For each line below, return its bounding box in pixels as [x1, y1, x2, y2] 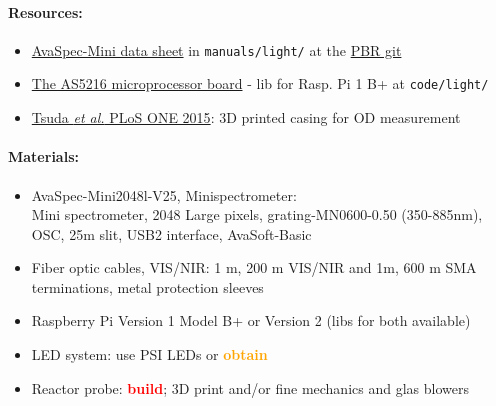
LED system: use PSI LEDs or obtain [31, 344, 268, 365]
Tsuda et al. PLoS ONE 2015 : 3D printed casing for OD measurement [31, 107, 461, 128]
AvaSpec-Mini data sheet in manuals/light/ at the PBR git [31, 39, 402, 60]
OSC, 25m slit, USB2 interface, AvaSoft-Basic [31, 223, 312, 244]
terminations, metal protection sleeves [31, 276, 264, 297]
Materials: [8, 146, 79, 167]
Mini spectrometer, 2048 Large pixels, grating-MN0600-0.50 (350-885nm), [31, 204, 483, 225]
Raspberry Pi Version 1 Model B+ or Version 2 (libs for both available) [31, 310, 471, 331]
